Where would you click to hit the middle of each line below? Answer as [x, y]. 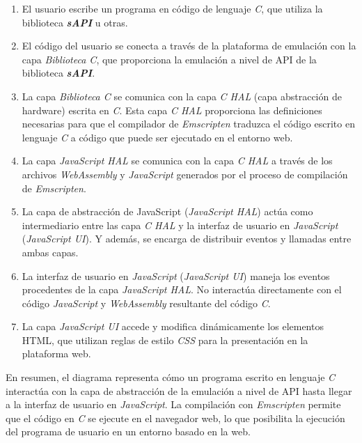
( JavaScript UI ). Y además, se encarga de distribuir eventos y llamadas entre [187, 239]
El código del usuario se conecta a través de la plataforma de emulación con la [189, 46]
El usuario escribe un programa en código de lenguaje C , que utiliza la [172, 8]
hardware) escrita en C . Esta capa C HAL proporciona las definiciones [172, 110]
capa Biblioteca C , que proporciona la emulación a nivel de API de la [169, 59]
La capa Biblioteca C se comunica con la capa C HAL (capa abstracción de [182, 96]
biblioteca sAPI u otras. [75, 22]
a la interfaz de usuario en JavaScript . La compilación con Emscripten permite [173, 404]
